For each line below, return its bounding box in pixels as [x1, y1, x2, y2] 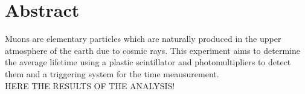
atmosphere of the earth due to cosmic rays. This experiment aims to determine [5, 44, 300, 56]
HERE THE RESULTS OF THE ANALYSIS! [5, 79, 175, 92]
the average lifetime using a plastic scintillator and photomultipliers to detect [5, 56, 291, 68]
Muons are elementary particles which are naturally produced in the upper [5, 32, 281, 45]
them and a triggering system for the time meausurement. [5, 67, 219, 80]
